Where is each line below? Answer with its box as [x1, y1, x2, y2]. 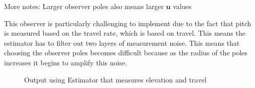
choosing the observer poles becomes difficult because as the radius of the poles [4, 47, 247, 58]
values [173, 1, 192, 11]
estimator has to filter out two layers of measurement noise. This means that [4, 37, 240, 48]
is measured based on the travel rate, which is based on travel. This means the [4, 28, 245, 38]
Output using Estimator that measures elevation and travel [24, 74, 207, 84]
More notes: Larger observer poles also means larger [4, 1, 164, 11]
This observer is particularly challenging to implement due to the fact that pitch [4, 18, 251, 28]
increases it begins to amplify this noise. [4, 57, 127, 67]
